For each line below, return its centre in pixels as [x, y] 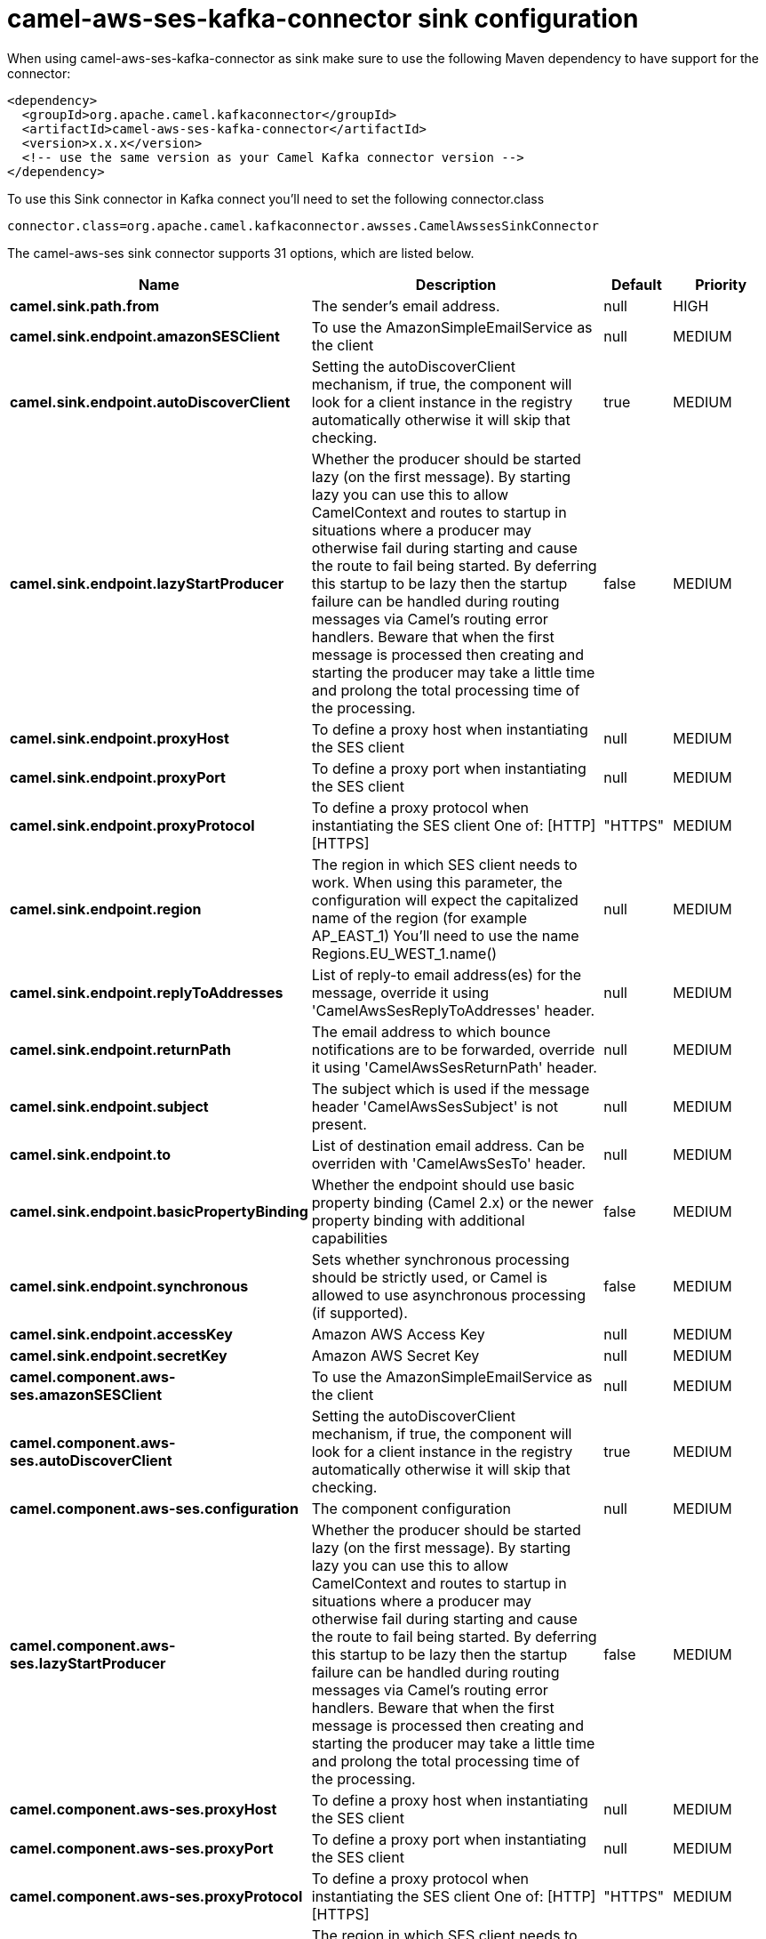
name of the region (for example [419, 917]
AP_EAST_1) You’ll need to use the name [445, 935]
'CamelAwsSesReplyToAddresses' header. [453, 1010]
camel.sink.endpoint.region [106, 909]
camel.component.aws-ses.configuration [154, 1508]
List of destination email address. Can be [448, 1145]
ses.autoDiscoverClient [91, 1460]
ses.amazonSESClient [86, 1394]
